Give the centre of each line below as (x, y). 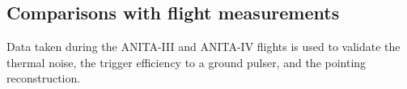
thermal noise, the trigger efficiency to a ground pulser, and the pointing (187, 62)
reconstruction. (44, 78)
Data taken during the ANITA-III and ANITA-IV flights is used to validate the (203, 47)
